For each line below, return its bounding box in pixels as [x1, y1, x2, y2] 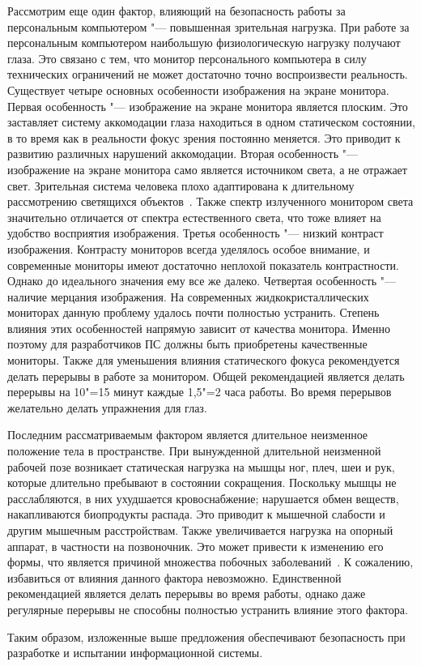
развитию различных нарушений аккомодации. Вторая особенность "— [7, 145, 358, 162]
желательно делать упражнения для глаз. [7, 399, 207, 416]
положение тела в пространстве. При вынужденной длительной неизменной [7, 442, 381, 459]
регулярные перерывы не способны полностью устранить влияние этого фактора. [7, 600, 408, 617]
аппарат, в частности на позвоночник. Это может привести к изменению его [7, 537, 384, 554]
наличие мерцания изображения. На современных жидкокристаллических [7, 288, 369, 305]
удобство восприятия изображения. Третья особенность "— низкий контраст [7, 224, 384, 241]
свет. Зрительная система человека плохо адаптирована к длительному [7, 177, 355, 194]
